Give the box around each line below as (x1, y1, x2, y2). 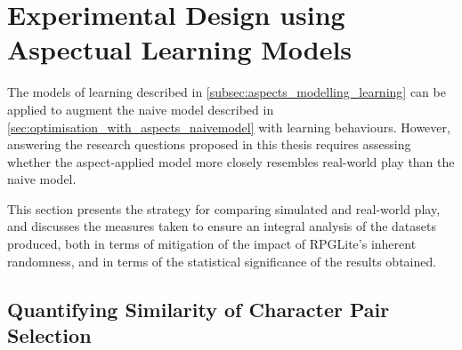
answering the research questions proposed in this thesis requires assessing (7, 135, 411, 154)
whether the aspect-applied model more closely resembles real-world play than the (7, 152, 455, 171)
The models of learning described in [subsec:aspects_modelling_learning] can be (7, 83, 446, 101)
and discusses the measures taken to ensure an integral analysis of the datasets (7, 217, 436, 235)
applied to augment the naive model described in (7, 99, 274, 118)
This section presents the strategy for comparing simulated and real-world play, (7, 199, 441, 218)
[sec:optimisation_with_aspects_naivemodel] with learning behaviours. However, (7, 117, 450, 136)
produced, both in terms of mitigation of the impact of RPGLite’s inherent (7, 235, 417, 253)
